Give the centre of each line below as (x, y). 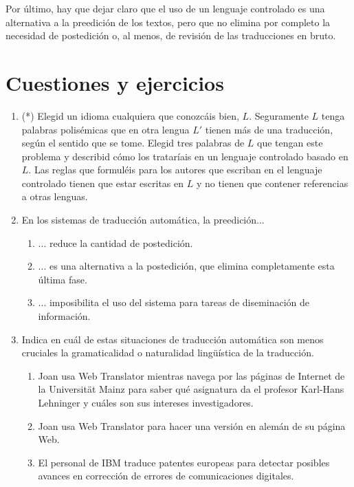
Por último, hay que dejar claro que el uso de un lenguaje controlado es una (165, 8)
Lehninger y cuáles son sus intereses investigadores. (146, 402)
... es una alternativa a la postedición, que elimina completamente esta (186, 266)
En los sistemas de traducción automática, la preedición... (143, 220)
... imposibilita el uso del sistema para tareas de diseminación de (174, 302)
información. (64, 316)
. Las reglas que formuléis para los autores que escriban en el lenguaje (175, 170)
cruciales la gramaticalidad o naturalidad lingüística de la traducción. (168, 353)
